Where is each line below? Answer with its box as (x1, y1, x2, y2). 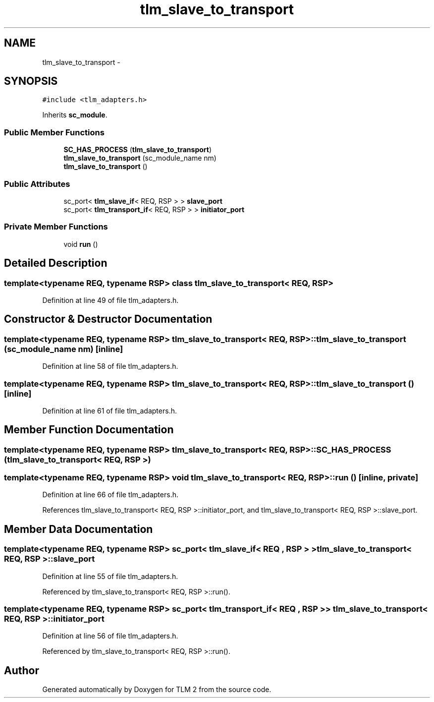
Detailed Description (4, 257, 108, 270)
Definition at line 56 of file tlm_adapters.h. (42, 632, 178, 641)
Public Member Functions (4, 127, 105, 137)
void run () (63, 239, 98, 248)
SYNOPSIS (4, 75, 58, 88)
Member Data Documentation (4, 523, 153, 535)
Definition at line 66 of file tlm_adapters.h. (42, 490, 178, 499)
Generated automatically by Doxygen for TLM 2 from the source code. (42, 685, 271, 694)
